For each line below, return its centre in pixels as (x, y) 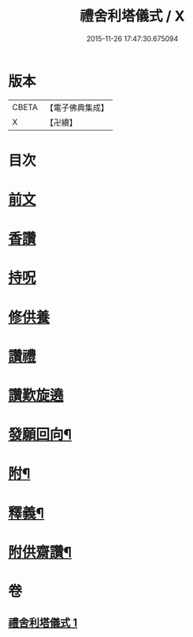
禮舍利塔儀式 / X (132, 16)
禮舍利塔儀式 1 (43, 623)
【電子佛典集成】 (77, 108)
